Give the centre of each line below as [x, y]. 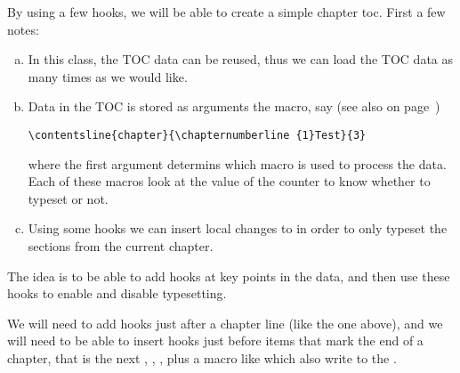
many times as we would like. [108, 76]
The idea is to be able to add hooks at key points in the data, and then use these [229, 276]
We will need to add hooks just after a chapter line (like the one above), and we [225, 323]
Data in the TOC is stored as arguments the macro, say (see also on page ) [234, 106]
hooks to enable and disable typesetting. [117, 293]
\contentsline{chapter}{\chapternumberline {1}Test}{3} [197, 135]
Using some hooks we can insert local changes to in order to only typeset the [238, 228]
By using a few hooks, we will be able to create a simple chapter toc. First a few [226, 12]
